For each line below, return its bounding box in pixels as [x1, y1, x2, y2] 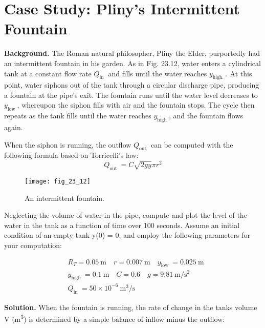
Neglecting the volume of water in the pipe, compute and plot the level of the [4, 210, 247, 220]
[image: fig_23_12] [25, 178, 91, 186]
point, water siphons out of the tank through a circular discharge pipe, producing [4, 79, 259, 90]
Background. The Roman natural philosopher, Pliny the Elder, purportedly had [4, 48, 260, 58]
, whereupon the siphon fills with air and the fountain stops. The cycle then [17, 99, 255, 110]
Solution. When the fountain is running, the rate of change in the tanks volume [4, 301, 257, 312]
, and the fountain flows [168, 110, 244, 121]
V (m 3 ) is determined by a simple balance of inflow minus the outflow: [4, 312, 225, 324]
